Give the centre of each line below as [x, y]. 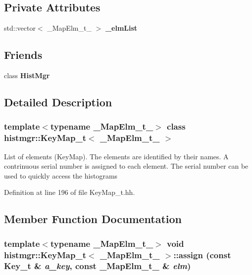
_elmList [121, 28]
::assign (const [202, 254]
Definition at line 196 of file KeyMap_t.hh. [70, 192]
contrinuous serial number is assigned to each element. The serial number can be [126, 166]
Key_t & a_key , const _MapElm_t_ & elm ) [98, 266]
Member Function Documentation [93, 219]
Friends [23, 55]
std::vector [20, 28]
